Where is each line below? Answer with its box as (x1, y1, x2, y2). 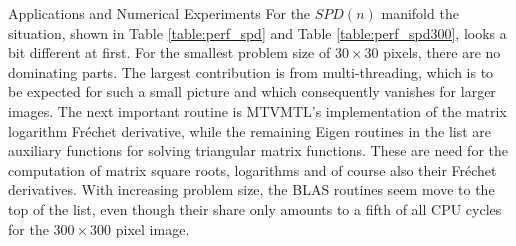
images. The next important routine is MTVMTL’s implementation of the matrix (8, 100, 507, 121)
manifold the (381, 3, 459, 23)
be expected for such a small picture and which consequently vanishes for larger (8, 81, 496, 102)
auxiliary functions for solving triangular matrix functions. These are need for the (8, 140, 508, 161)
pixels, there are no (383, 42, 501, 63)
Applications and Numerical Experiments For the (8, 3, 311, 23)
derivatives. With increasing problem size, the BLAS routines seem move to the (8, 179, 495, 200)
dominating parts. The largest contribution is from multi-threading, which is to (8, 61, 494, 82)
